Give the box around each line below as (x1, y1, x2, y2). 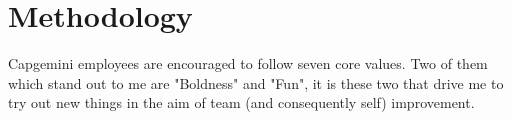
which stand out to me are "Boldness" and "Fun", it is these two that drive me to (8, 72, 504, 93)
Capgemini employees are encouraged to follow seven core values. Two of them (8, 53, 488, 74)
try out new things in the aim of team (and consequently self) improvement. (8, 92, 475, 113)
